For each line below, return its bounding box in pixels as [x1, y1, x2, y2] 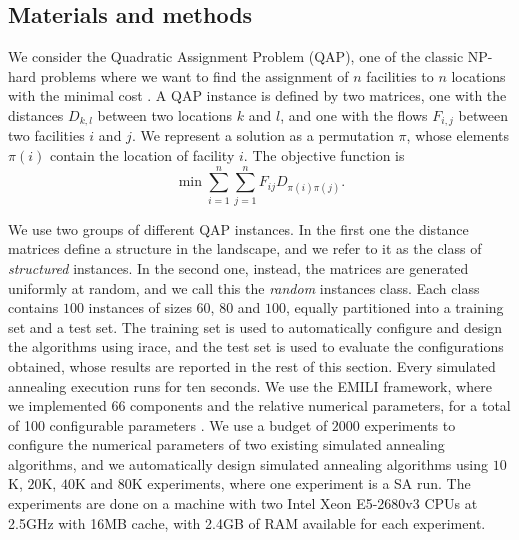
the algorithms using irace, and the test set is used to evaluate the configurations [8, 336, 504, 357]
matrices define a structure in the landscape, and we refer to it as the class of [8, 238, 482, 259]
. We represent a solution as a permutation [131, 125, 394, 146]
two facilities [8, 125, 85, 146]
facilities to [366, 65, 434, 86]
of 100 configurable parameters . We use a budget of [8, 414, 328, 435]
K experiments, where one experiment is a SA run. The [131, 473, 471, 494]
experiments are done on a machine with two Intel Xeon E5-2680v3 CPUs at [8, 493, 478, 514]
